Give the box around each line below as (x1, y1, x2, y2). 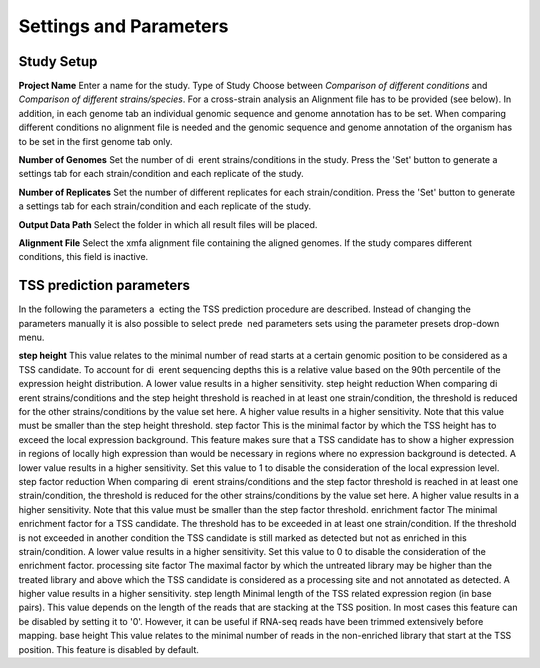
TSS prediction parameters (18, 277, 190, 294)
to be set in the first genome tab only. (18, 135, 174, 147)
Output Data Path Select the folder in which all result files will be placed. (18, 218, 318, 230)
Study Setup (18, 53, 98, 70)
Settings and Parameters (18, 15, 229, 37)
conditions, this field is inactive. (18, 251, 149, 263)
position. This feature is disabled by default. (18, 643, 200, 655)
